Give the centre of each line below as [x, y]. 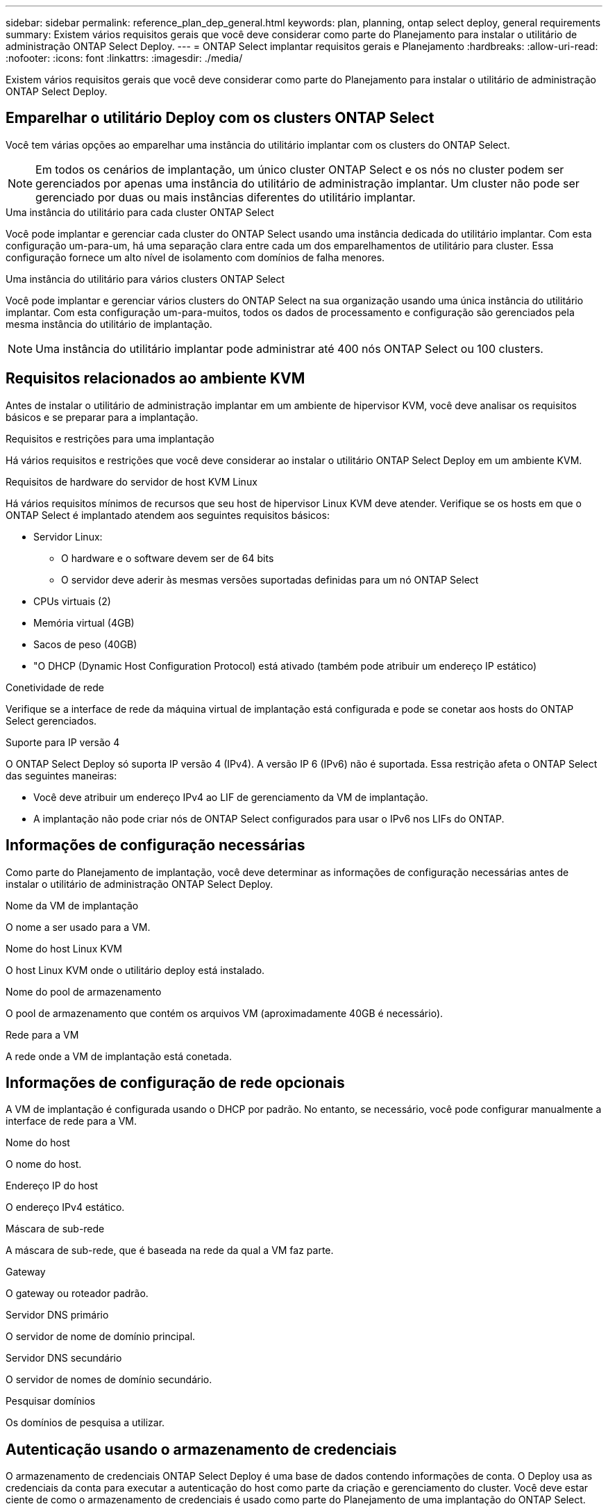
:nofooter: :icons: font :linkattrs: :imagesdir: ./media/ [124, 58]
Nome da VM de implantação [72, 905]
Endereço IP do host [52, 1186]
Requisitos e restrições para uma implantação [110, 438]
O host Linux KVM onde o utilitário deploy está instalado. [135, 970]
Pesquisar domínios [51, 1401]
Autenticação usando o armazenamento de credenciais [201, 1449]
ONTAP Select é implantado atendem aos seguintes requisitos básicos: [168, 515]
